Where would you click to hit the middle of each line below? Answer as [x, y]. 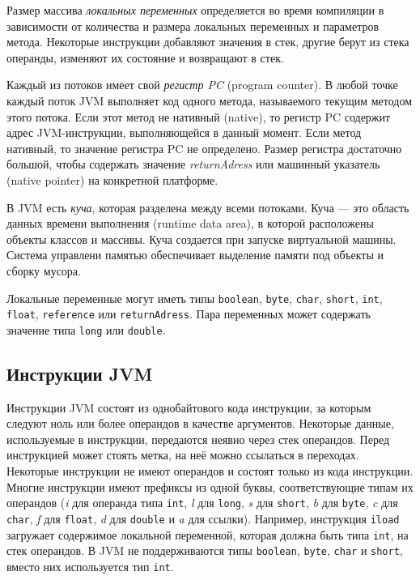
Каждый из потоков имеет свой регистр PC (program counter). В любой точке [202, 85]
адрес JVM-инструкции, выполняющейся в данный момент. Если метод [184, 132]
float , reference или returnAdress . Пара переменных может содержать [189, 314]
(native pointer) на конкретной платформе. [112, 179]
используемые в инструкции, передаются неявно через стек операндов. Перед [198, 439]
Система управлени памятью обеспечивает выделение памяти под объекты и [195, 255]
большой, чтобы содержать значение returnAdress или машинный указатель [193, 164]
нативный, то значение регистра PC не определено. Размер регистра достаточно [204, 148]
